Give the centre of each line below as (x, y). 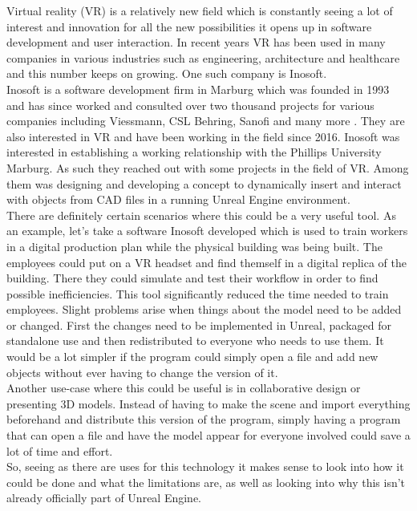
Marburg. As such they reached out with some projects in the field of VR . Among (208, 167)
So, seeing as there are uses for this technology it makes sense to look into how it (205, 466)
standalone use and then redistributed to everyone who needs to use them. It (195, 341)
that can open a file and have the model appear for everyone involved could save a (208, 435)
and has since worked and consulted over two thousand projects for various (190, 105)
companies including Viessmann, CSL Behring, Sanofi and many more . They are (206, 121)
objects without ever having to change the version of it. (142, 372)
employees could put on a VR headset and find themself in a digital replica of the (207, 262)
